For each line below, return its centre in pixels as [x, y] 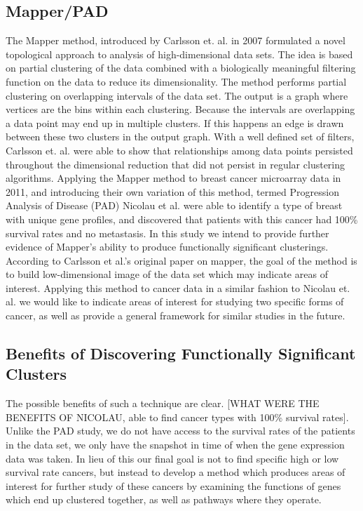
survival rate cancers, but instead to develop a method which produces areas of [176, 472]
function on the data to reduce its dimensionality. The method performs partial [176, 81]
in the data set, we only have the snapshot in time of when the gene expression [175, 445]
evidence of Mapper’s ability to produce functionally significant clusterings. [167, 247]
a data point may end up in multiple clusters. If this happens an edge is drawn [175, 122]
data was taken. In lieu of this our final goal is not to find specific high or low [172, 458]
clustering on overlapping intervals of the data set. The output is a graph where [177, 95]
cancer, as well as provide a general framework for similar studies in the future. [176, 316]
